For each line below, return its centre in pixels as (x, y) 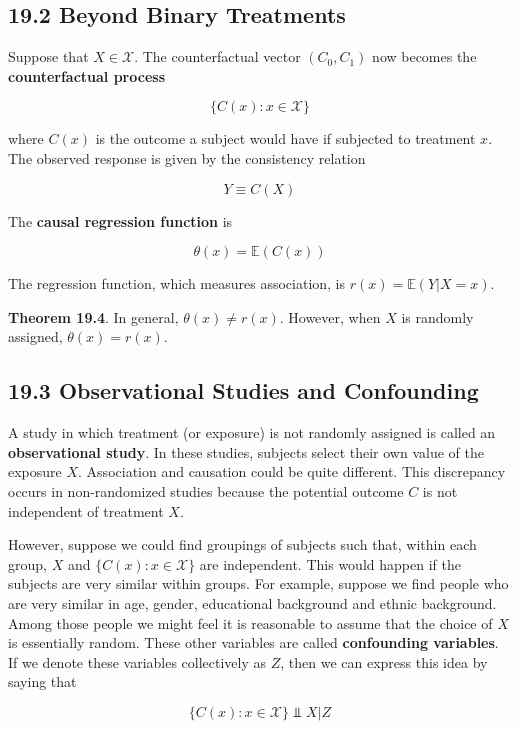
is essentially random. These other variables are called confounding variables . (253, 642)
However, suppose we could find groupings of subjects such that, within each (242, 544)
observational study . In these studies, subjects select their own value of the (246, 451)
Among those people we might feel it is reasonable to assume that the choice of (250, 622)
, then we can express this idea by (384, 661)
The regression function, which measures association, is (177, 283)
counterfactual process (86, 75)
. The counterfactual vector (217, 56)
